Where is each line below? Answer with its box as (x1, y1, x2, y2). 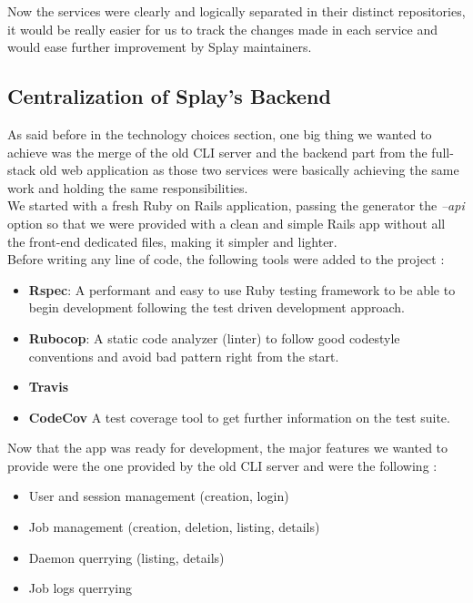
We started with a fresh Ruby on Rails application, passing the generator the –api (7, 196, 465, 215)
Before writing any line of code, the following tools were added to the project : (7, 250, 445, 269)
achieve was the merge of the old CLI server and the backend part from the (7, 142, 428, 161)
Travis (28, 377, 68, 396)
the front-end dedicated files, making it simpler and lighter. (7, 231, 337, 250)
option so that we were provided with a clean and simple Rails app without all (7, 213, 446, 232)
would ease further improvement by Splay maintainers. (7, 37, 312, 56)
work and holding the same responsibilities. (7, 178, 248, 197)
